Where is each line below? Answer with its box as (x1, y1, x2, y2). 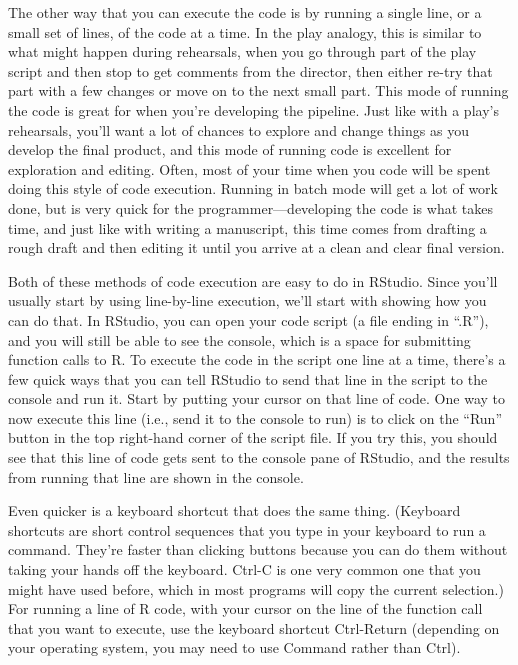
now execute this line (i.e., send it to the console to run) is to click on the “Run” (8, 407, 502, 428)
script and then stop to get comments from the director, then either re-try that (8, 60, 493, 81)
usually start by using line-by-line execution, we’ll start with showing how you (8, 290, 487, 311)
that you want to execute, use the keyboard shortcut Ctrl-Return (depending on (8, 617, 500, 638)
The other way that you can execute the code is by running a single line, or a (8, 2, 482, 22)
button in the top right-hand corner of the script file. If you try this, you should (8, 427, 498, 448)
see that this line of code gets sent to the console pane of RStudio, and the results (8, 447, 510, 468)
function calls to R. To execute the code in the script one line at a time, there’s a (8, 349, 506, 370)
